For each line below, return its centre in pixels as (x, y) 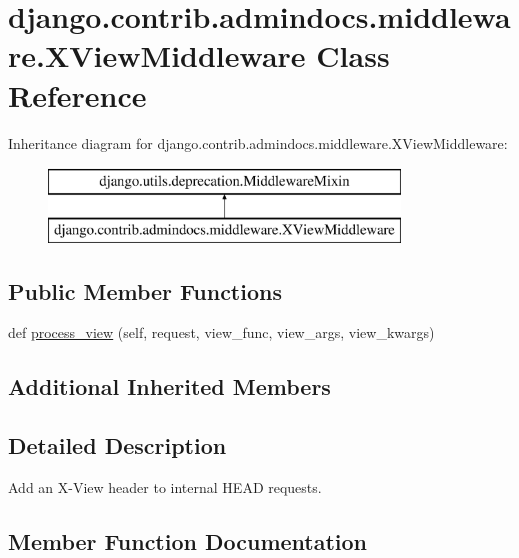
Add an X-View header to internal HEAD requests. (165, 487)
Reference (77, 94)
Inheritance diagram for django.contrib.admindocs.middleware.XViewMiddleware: (258, 142)
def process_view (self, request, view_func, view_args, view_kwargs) (221, 332)
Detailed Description (117, 445)
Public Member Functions (145, 290)
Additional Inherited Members (169, 386)
